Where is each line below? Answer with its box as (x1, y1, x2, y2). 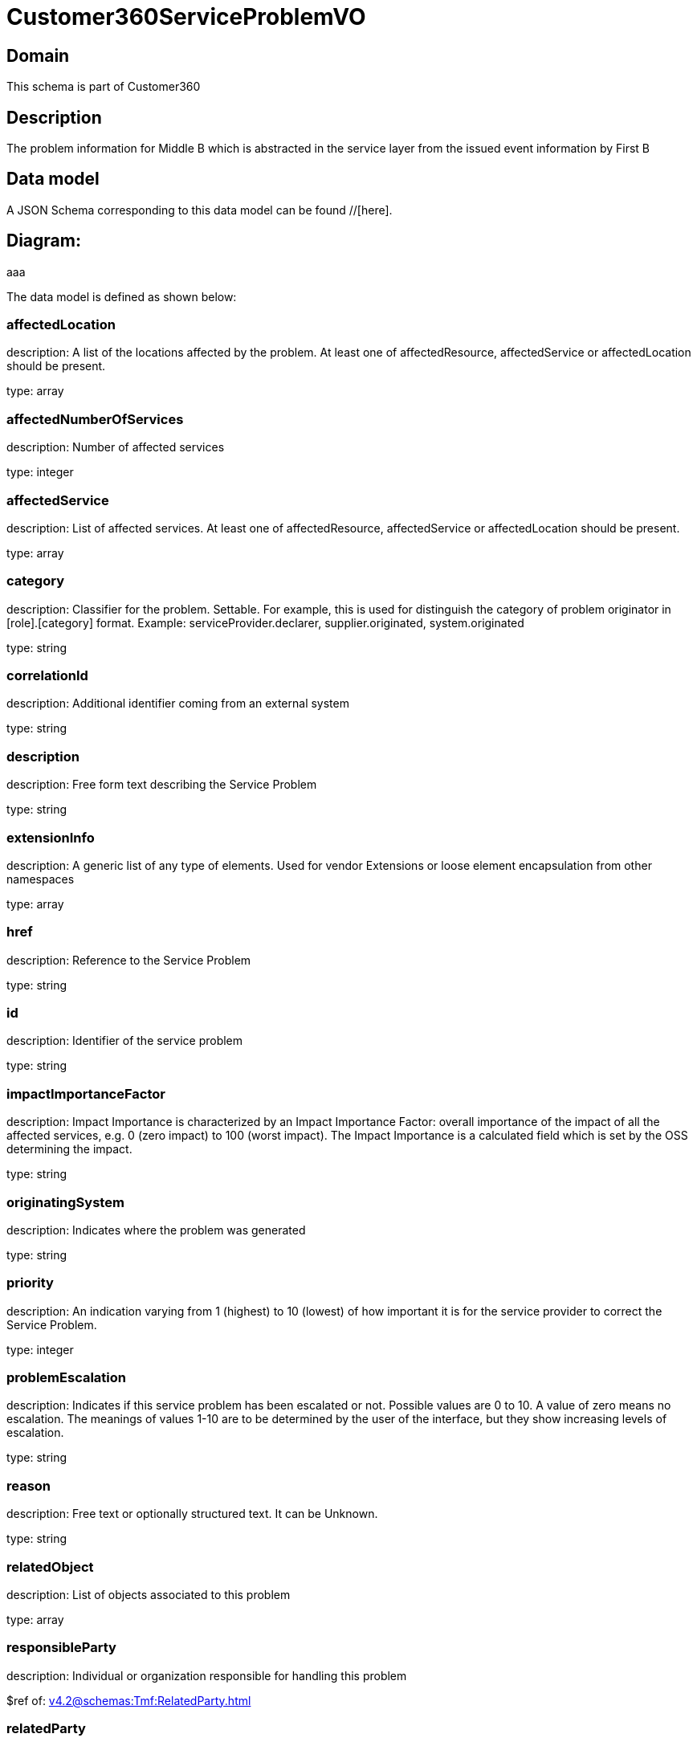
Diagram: (6, 230, 81, 251)
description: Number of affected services (6, 440, 225, 455)
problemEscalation (6, 1369, 126, 1386)
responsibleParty (6, 1639, 116, 1656)
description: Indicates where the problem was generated (6, 1222, 306, 1237)
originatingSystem (6, 1193, 124, 1210)
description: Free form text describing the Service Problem (6, 777, 317, 792)
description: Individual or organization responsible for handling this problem (6, 1668, 407, 1683)
